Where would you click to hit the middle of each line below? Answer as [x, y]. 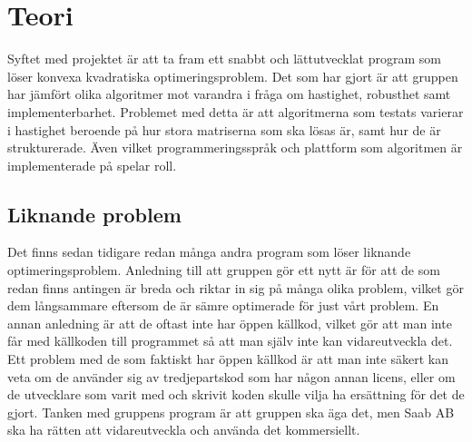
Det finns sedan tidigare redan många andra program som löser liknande [209, 252]
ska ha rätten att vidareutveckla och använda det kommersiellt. [184, 430]
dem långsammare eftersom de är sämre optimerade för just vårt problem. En [223, 305]
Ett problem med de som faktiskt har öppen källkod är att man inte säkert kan [228, 359]
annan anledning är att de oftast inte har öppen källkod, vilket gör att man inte [230, 323]
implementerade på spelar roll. [92, 165]
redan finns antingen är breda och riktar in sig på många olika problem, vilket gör [236, 287]
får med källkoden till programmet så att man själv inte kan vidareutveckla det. [230, 341]
